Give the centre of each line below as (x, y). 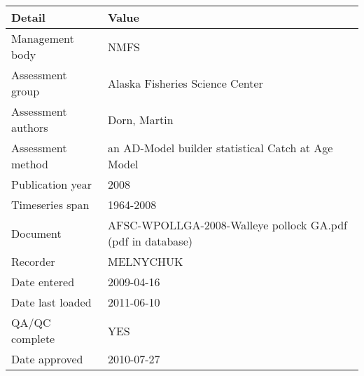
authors (30, 127)
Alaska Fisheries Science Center (185, 83)
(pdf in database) (150, 241)
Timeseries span (50, 204)
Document (36, 233)
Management (43, 38)
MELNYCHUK (145, 261)
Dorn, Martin (140, 119)
